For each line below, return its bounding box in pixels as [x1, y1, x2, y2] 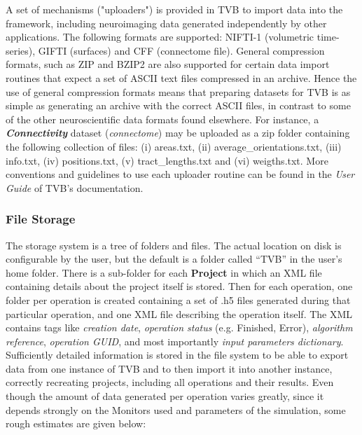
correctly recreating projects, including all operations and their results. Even [6, 375, 334, 389]
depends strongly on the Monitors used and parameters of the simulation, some [6, 402, 346, 417]
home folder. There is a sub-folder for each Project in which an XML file [6, 265, 322, 279]
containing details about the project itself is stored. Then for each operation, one [6, 279, 353, 294]
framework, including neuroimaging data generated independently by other [6, 15, 327, 30]
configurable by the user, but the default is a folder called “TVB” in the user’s [6, 251, 342, 266]
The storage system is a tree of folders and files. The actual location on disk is [6, 237, 342, 252]
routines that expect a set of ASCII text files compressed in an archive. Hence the [6, 70, 357, 85]
